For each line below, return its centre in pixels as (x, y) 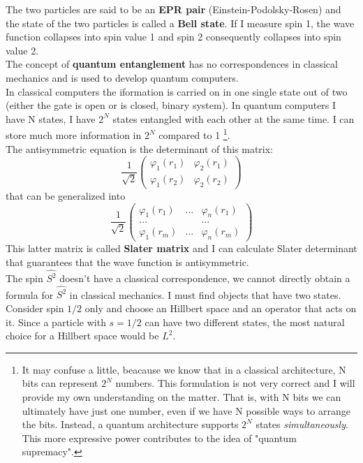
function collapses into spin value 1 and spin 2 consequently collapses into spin (173, 37)
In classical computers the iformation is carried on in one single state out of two (177, 91)
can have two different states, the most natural (245, 322)
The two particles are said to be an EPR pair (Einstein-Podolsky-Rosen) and (173, 9)
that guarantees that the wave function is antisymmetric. (127, 262)
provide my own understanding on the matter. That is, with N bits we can (181, 397)
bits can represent (60, 383)
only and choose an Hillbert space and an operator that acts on (221, 308)
